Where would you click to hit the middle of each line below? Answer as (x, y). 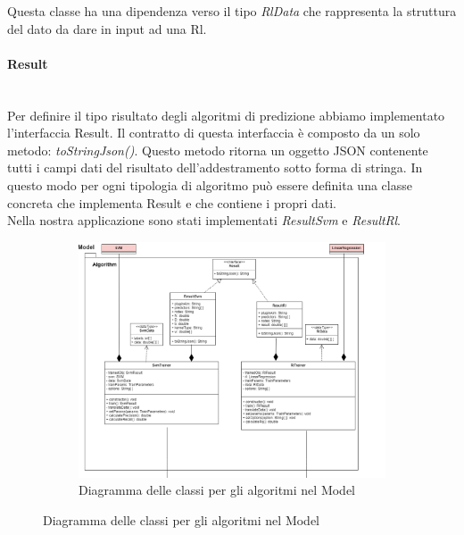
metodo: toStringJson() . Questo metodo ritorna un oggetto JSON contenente (218, 150)
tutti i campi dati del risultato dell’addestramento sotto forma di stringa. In (215, 167)
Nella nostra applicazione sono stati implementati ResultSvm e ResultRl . (204, 220)
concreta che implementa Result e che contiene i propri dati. (172, 202)
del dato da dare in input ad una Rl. (107, 28)
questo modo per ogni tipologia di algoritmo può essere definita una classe (210, 184)
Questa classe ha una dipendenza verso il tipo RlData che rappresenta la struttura (232, 11)
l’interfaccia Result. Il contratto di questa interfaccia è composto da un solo (214, 133)
